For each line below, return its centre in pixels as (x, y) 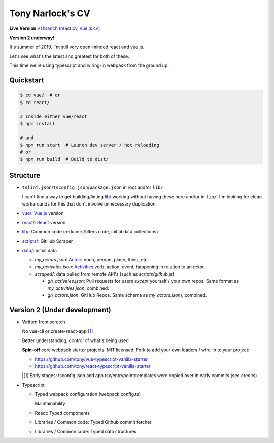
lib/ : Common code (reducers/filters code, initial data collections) (90, 232)
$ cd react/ (35, 102)
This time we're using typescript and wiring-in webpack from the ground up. (89, 65)
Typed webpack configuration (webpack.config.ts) (88, 394)
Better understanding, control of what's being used (75, 340)
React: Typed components (62, 413)
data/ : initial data (40, 250)
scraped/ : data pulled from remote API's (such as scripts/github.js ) (105, 274)
